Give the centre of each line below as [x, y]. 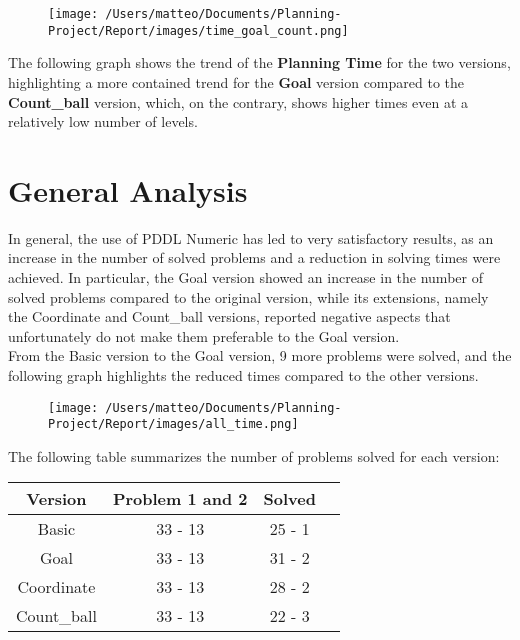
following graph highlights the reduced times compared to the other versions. [243, 374]
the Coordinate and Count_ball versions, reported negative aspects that [229, 316]
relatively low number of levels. [103, 121]
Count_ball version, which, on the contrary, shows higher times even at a [238, 101]
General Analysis [128, 189]
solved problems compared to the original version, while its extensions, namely [248, 296]
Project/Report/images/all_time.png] [173, 424]
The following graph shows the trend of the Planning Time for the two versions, [259, 62]
